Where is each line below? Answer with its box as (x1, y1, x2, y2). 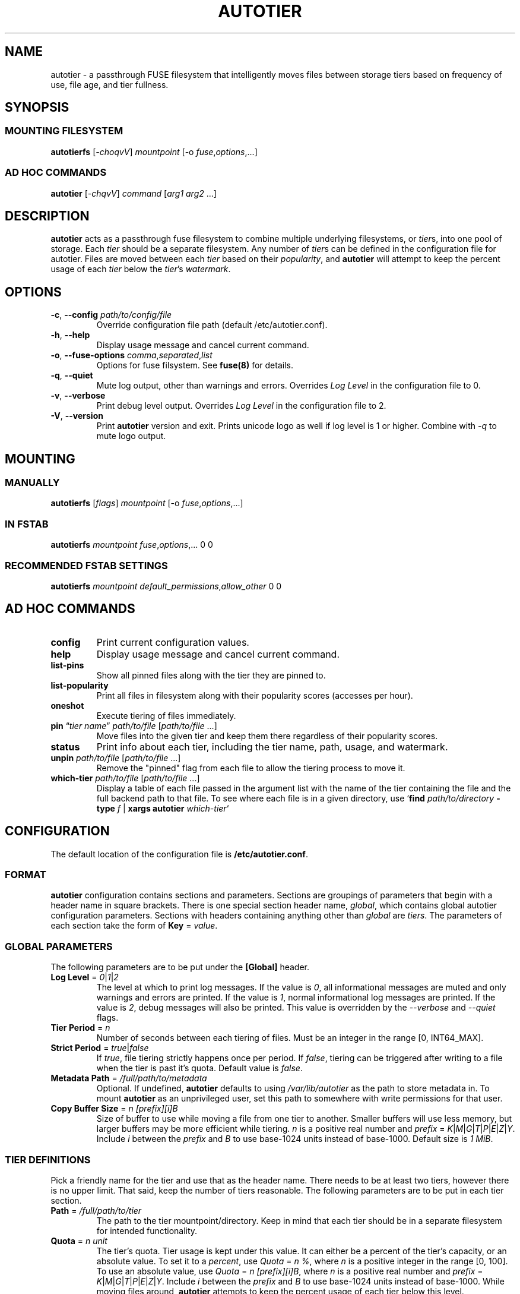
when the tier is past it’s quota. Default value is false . (96, 1063, 303, 1074)
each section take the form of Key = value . (50, 920, 218, 931)
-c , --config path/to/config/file (50, 310, 172, 320)
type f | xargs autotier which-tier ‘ (96, 803, 229, 813)
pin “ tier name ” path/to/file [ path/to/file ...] (50, 720, 217, 731)
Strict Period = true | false (50, 1043, 149, 1053)
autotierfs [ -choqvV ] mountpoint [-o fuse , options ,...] (50, 146, 258, 157)
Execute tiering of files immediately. (96, 710, 236, 721)
